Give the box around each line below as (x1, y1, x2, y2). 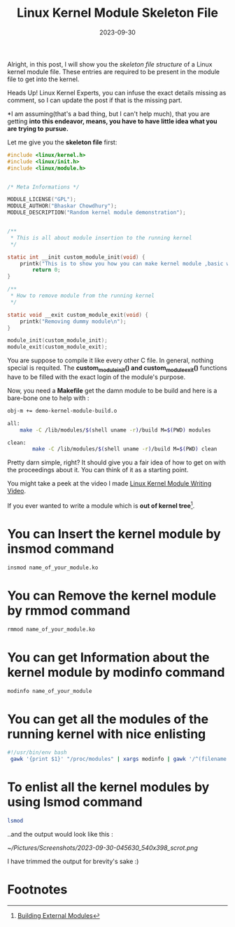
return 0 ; (32, 266, 61, 274)
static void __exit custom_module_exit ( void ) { (7, 311, 149, 318)
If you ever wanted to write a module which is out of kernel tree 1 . (7, 500, 195, 510)
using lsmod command (7, 794, 143, 810)
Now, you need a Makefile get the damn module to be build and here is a (7, 386, 218, 394)
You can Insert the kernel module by (7, 526, 222, 542)
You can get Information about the (7, 650, 210, 665)
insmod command (7, 541, 114, 557)
